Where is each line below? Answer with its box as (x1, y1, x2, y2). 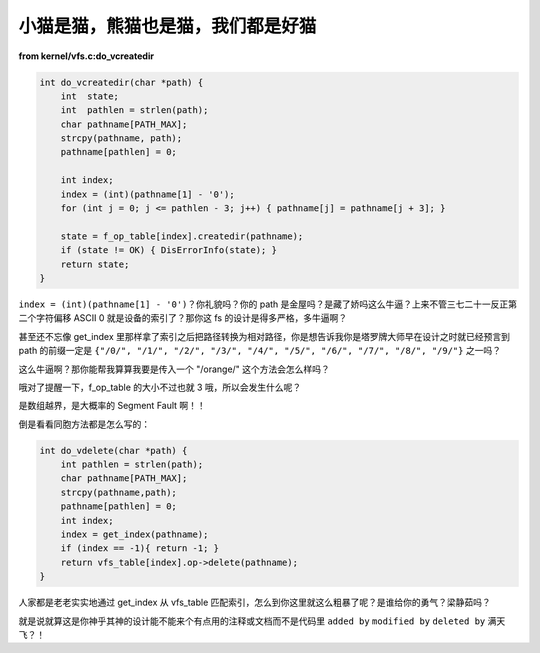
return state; (60, 258, 130, 270)
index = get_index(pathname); (60, 529, 209, 540)
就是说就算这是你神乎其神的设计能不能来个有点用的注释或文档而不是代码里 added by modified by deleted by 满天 (18, 615, 506, 627)
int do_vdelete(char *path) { (39, 445, 188, 456)
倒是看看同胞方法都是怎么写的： (18, 418, 150, 430)
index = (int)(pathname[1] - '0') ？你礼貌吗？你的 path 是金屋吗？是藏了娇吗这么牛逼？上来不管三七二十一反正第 (18, 298, 518, 310)
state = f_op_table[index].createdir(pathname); (60, 230, 304, 242)
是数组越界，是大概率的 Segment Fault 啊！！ (18, 400, 207, 412)
